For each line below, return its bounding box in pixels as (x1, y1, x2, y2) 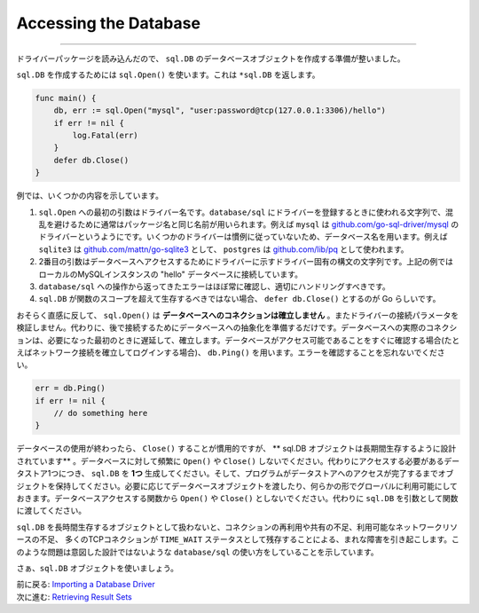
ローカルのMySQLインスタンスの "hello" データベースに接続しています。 (38, 269, 303, 279)
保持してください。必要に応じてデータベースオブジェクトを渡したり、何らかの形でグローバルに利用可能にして (54, 480, 459, 491)
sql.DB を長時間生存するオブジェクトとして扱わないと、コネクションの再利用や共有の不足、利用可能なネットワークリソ (16, 522, 459, 532)
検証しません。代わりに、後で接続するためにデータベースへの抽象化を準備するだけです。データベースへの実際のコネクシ (16, 322, 458, 333)
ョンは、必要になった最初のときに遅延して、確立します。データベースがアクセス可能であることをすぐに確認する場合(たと (16, 334, 460, 345)
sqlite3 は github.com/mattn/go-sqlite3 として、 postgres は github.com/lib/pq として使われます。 (38, 244, 409, 255)
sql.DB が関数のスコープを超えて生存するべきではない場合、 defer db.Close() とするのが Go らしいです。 (38, 294, 441, 304)
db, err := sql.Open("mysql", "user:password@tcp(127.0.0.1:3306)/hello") (53, 106, 386, 115)
